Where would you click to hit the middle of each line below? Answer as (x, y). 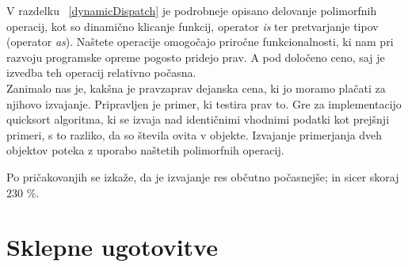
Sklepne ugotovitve (112, 247)
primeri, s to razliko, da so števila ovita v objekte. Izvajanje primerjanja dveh (194, 134)
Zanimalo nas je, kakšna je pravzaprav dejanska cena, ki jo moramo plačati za (196, 88)
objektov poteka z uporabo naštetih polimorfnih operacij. (145, 150)
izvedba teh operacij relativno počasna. (101, 72)
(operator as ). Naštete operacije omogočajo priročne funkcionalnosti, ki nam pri (200, 42)
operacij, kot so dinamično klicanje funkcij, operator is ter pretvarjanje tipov (193, 26)
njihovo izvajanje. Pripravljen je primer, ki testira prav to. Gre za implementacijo (204, 103)
